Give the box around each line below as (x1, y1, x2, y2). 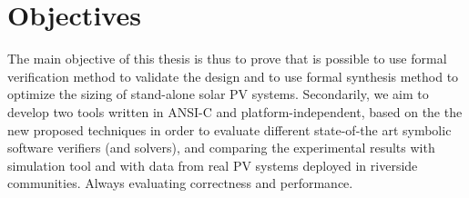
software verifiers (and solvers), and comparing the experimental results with (7, 138, 435, 157)
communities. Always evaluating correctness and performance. (7, 173, 353, 193)
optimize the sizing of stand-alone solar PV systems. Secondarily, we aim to (7, 84, 429, 104)
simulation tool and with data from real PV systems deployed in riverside (7, 155, 418, 174)
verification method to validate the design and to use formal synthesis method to (7, 66, 459, 85)
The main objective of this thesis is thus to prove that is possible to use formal (7, 49, 447, 68)
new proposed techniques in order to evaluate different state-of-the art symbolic (7, 120, 452, 139)
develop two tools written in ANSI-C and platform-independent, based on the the (7, 102, 463, 121)
